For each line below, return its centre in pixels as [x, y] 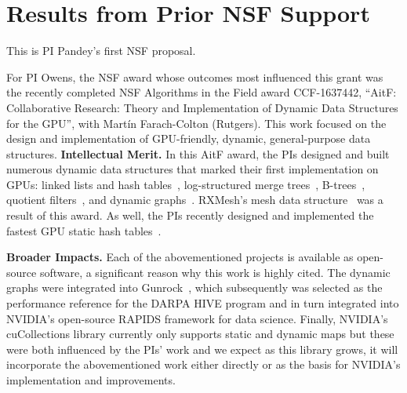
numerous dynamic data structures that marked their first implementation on [193, 169]
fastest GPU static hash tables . [84, 230]
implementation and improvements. [91, 380]
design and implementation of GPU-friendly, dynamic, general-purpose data [189, 138]
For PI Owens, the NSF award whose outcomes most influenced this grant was [195, 76]
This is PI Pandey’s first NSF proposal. [101, 51]
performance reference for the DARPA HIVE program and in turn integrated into [203, 303]
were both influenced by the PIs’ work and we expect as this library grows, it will [202, 349]
